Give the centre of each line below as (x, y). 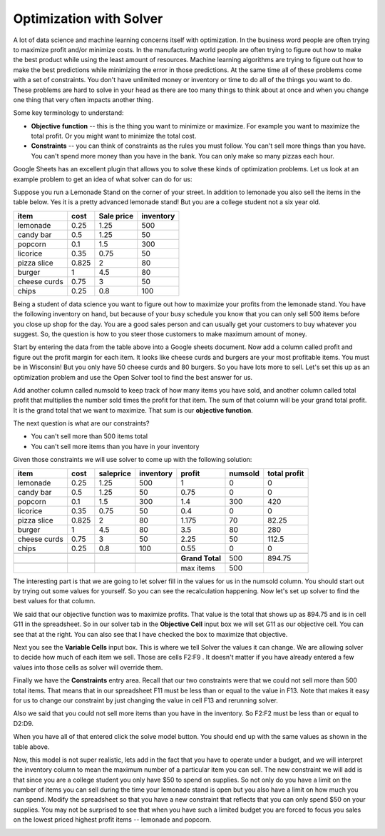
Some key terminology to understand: (68, 113)
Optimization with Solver (88, 19)
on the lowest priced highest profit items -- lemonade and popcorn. (112, 820)
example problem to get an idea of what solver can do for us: (103, 179)
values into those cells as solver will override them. (88, 667)
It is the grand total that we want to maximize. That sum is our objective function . (133, 410)
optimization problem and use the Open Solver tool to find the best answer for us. (133, 377)
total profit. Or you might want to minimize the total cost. (114, 136)
